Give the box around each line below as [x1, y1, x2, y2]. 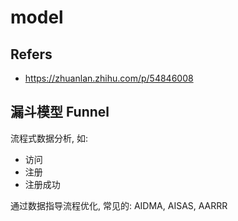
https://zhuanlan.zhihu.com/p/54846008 [24, 72, 194, 84]
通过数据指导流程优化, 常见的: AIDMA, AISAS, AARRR [10, 199, 228, 211]
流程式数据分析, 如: [10, 132, 89, 144]
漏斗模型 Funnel [10, 104, 110, 121]
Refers [10, 46, 53, 63]
